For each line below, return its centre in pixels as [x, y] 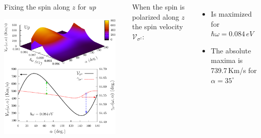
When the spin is [158, 7]
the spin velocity [158, 26]
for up [87, 7]
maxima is [227, 60]
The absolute [231, 50]
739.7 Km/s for [234, 70]
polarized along [155, 16]
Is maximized [231, 14]
